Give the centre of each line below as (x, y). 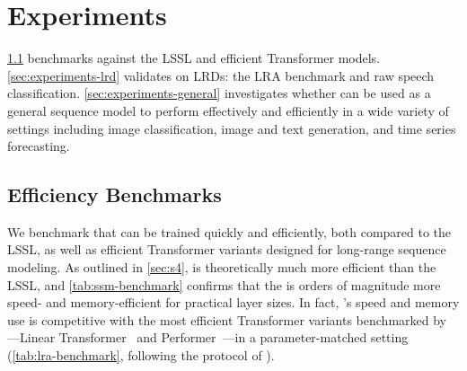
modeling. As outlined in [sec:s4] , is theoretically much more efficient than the (222, 267)
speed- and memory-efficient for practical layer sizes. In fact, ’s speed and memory (233, 302)
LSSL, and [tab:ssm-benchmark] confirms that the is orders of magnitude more (224, 284)
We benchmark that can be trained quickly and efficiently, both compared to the (229, 231)
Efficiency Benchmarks (115, 194)
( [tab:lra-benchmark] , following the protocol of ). (141, 355)
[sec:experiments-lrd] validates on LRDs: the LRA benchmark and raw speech (221, 75)
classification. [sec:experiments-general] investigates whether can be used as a (219, 93)
